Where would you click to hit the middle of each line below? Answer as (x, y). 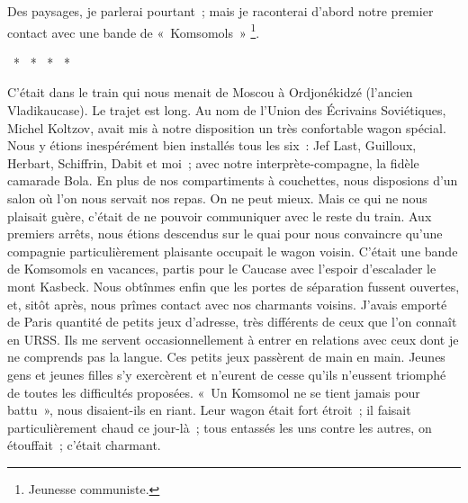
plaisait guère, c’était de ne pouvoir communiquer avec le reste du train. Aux (220, 216)
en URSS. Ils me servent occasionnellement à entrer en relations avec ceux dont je (233, 339)
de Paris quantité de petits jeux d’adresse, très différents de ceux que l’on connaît (232, 322)
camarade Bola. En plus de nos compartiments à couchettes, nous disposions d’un (233, 180)
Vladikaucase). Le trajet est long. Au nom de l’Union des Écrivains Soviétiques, (227, 110)
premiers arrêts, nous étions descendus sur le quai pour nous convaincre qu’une (225, 234)
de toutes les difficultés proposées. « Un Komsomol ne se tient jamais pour (214, 392)
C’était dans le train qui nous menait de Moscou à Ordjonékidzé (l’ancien (210, 92)
